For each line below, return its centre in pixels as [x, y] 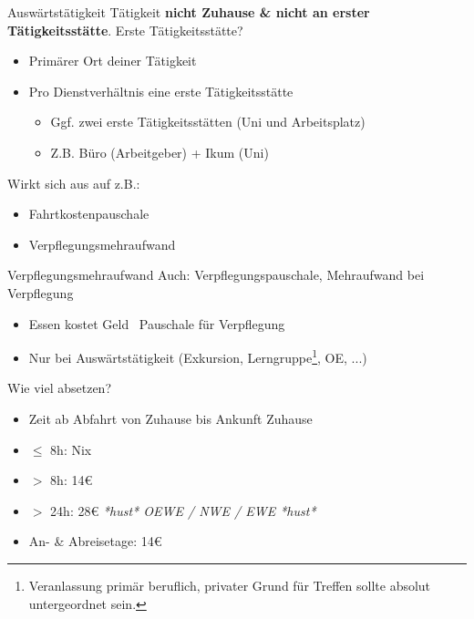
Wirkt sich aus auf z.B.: [74, 183]
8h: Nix [71, 449]
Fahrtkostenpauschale [89, 214]
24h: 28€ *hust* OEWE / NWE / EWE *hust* [183, 510]
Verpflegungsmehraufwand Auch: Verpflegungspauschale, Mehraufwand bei [216, 275]
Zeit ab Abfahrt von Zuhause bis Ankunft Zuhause [170, 418]
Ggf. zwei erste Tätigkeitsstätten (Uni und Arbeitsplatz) [208, 122]
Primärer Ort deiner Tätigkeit [113, 61]
